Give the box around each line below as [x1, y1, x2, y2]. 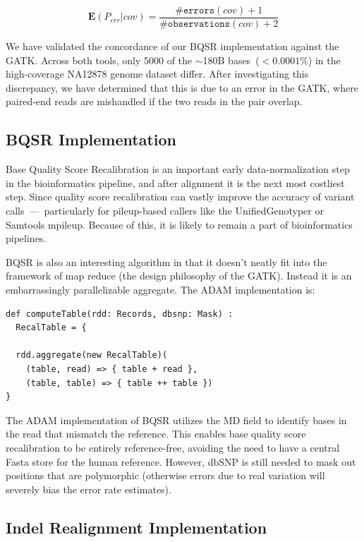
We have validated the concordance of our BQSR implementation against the [6, 39, 339, 54]
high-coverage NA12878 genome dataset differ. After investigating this [6, 66, 309, 81]
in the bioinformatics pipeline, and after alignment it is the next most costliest [6, 175, 345, 190]
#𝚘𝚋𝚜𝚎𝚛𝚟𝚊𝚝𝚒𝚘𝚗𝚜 [159, 19, 231, 30]
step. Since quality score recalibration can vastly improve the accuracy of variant [6, 189, 355, 204]
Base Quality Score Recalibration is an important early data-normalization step [6, 162, 350, 176]
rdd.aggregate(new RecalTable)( [16, 350, 168, 361]
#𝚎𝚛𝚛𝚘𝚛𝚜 [175, 6, 214, 16]
